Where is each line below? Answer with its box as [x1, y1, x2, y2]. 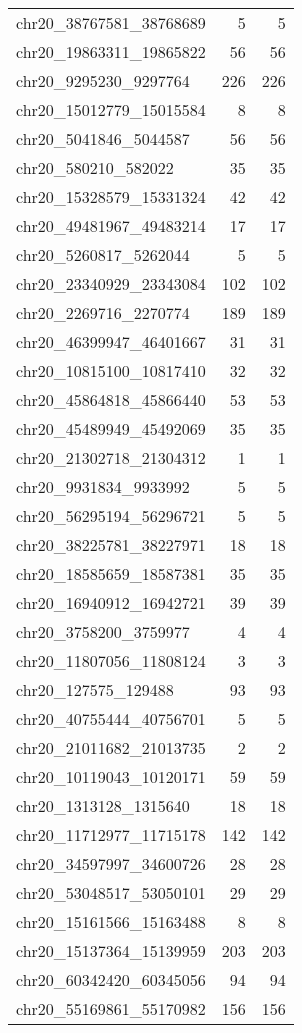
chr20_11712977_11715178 [16, 823, 206, 846]
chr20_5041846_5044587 [16, 127, 190, 150]
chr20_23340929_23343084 [16, 272, 206, 295]
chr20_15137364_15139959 [16, 939, 206, 962]
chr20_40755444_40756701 [16, 707, 206, 730]
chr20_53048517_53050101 [16, 881, 206, 904]
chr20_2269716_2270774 [16, 301, 190, 324]
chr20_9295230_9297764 [16, 69, 190, 92]
